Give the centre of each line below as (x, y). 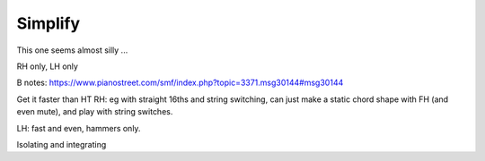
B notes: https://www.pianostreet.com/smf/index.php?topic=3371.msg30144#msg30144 (180, 83)
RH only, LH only (47, 66)
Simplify (48, 23)
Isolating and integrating (62, 144)
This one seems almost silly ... (72, 50)
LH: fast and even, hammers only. (79, 128)
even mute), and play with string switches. (95, 112)
